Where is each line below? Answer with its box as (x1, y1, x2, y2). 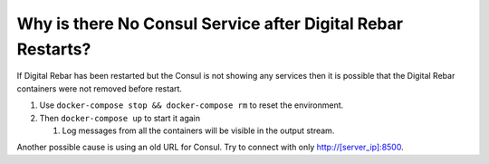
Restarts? (16, 39, 91, 59)
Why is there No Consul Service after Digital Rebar (16, 14, 403, 34)
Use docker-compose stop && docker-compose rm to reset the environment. (39, 100, 344, 111)
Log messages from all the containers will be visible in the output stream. (62, 125, 335, 136)
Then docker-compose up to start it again (39, 112, 201, 123)
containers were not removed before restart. (16, 82, 183, 94)
